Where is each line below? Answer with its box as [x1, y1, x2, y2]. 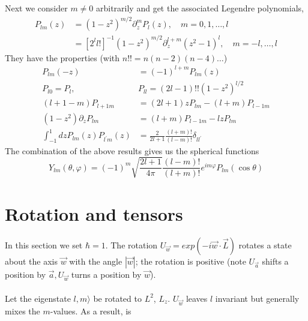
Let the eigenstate [5, 292, 71, 304]
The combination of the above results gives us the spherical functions [5, 144, 259, 157]
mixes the [5, 304, 40, 317]
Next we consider [5, 2, 68, 14]
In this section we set [5, 238, 83, 251]
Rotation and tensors [5, 201, 183, 226]
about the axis [5, 254, 58, 267]
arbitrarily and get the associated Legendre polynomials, [95, 2, 304, 14]
